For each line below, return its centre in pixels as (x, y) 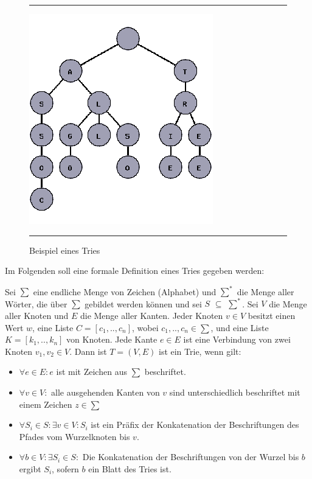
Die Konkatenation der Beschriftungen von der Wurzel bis (191, 457)
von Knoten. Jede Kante (112, 339)
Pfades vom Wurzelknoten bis (75, 436)
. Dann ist (88, 351)
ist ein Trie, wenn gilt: (200, 351)
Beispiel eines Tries (65, 250)
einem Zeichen (46, 404)
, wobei (145, 327)
